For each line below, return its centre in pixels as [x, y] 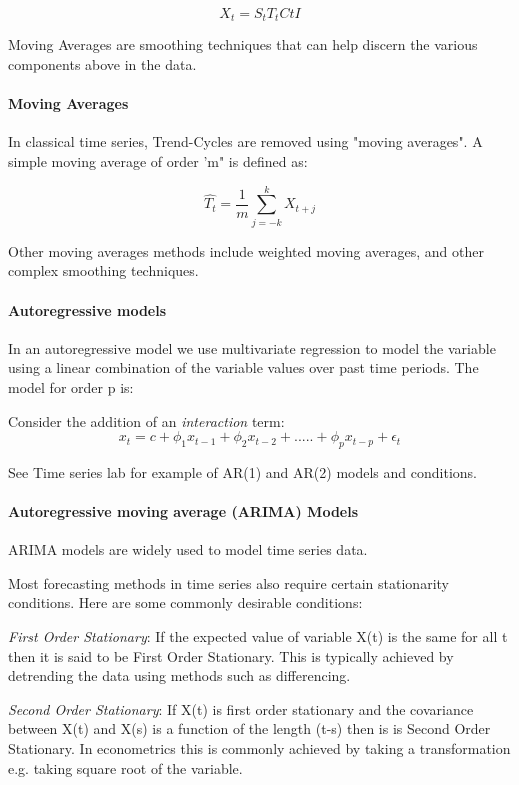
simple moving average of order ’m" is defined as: [158, 161]
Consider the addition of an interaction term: [146, 420]
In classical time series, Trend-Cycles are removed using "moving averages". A [245, 141]
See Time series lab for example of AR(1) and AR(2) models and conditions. [242, 471]
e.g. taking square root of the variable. [125, 767]
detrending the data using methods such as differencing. [179, 675]
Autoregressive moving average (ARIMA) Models [183, 511]
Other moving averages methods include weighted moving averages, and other [246, 250]
